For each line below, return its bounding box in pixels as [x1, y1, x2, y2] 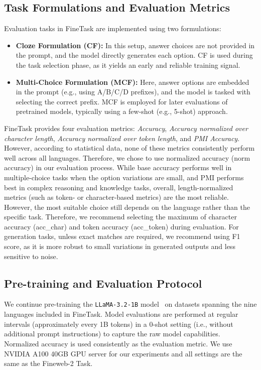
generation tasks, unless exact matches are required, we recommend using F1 [4, 231, 240, 241]
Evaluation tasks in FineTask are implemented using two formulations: [4, 23, 221, 34]
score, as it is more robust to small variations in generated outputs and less [4, 241, 235, 252]
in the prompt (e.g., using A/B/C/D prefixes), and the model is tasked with [16, 86, 250, 97]
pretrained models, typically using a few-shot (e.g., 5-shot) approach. [16, 106, 228, 116]
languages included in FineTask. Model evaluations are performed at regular [4, 309, 238, 319]
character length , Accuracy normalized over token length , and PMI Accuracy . [4, 133, 240, 143]
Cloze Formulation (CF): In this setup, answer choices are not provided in [16, 40, 255, 50]
